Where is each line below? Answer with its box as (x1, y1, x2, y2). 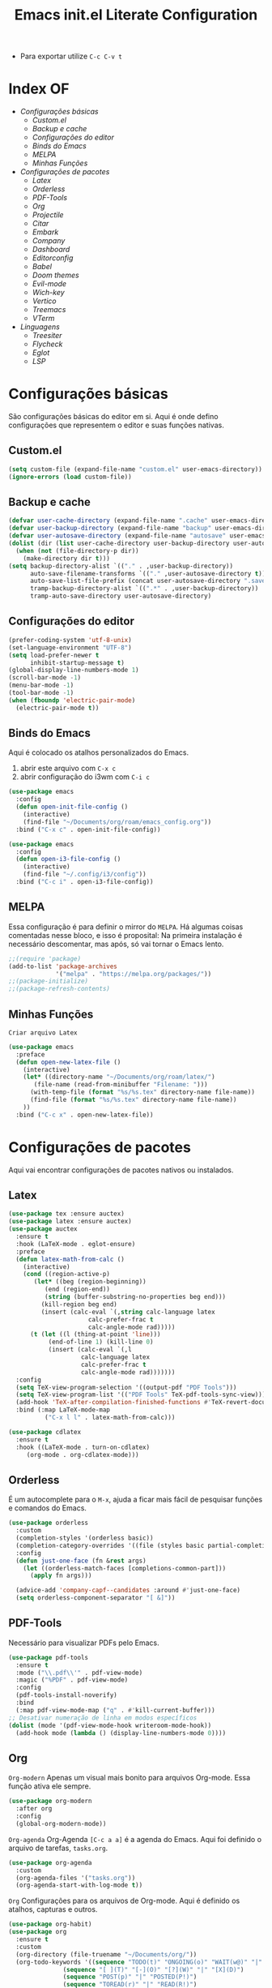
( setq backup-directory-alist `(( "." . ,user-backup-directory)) (8, 562, 233, 570)
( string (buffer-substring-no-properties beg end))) (44, 1293, 227, 1301)
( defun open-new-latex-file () (15, 1058, 121, 1066)
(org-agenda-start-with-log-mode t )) (15, 1881, 143, 1890)
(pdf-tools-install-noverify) (15, 1691, 117, 1699)
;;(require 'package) (8, 954, 82, 962)
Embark (32, 227, 59, 237)
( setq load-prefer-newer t (8, 651, 100, 659)
